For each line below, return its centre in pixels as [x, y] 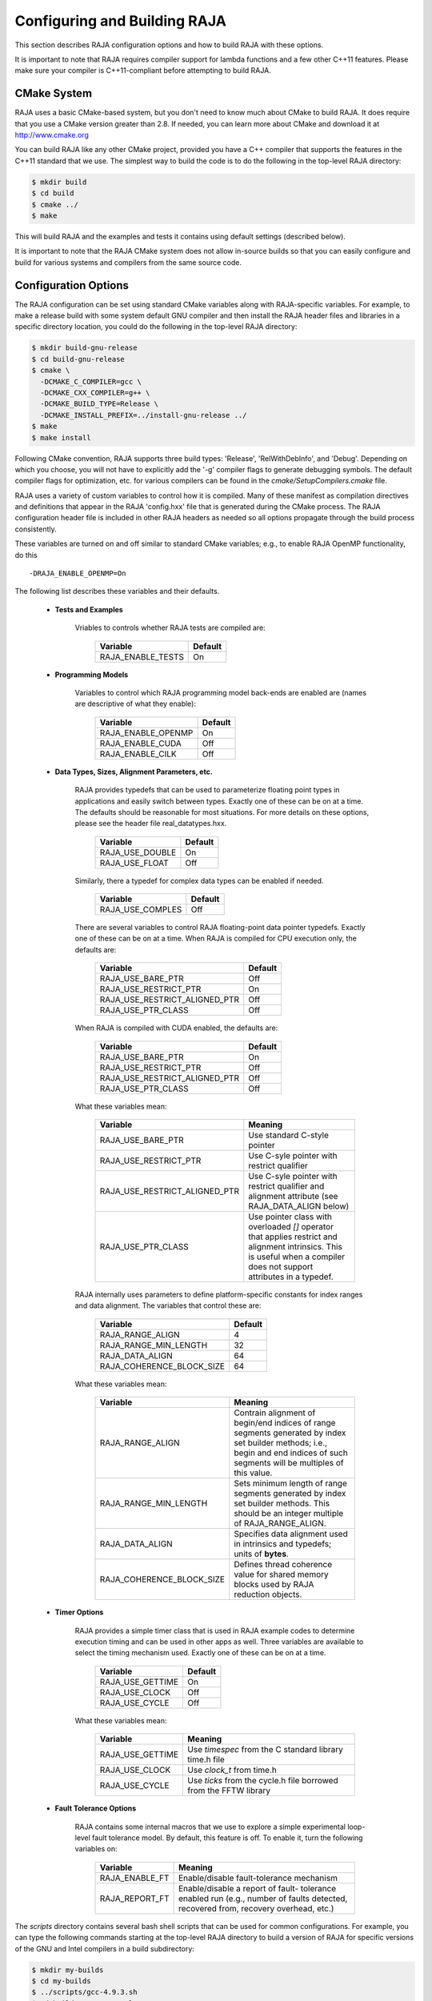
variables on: [96, 1849]
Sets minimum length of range [290, 1483]
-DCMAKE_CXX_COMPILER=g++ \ [95, 393]
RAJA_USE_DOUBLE [138, 852]
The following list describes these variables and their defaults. [117, 591]
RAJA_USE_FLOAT [134, 863]
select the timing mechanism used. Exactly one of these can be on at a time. [200, 1653]
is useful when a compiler [297, 1257]
